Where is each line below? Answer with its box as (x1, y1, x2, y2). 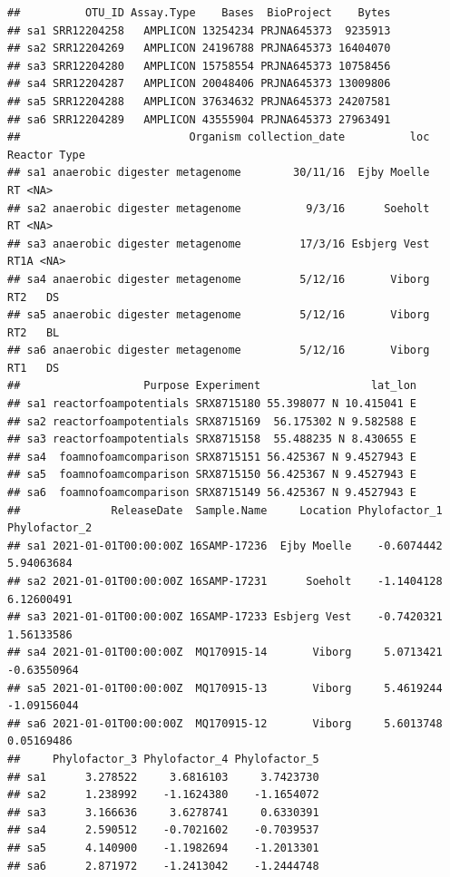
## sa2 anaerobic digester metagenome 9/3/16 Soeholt (7, 201, 430, 215)
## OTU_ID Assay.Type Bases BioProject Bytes (7, 6, 391, 19)
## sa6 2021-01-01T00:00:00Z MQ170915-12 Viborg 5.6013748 (7, 716, 443, 730)
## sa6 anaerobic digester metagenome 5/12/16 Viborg (7, 344, 430, 357)
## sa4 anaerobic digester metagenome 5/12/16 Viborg (7, 272, 430, 286)
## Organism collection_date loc (7, 131, 430, 144)
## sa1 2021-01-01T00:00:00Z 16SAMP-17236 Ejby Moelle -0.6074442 (7, 539, 443, 552)
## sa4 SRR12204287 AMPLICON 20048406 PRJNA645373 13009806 (7, 77, 391, 91)
